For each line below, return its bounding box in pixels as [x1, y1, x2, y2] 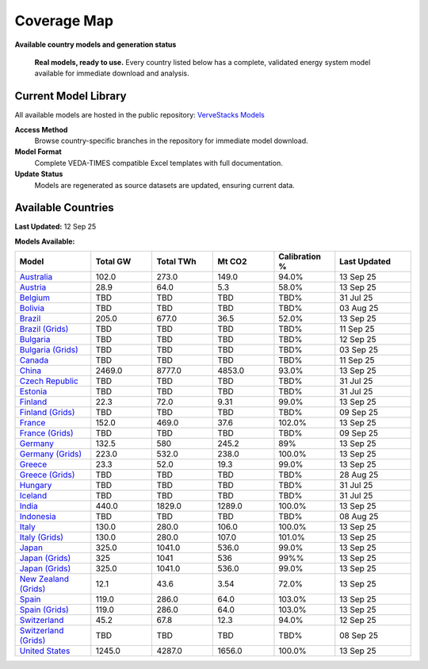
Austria [19, 282, 47, 293]
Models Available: [14, 236, 75, 246]
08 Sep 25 [339, 630, 378, 641]
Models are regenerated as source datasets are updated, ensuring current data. [34, 180, 295, 190]
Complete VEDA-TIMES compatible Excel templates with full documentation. [34, 158, 283, 167]
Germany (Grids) [19, 448, 82, 459]
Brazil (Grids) [19, 324, 69, 335]
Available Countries [14, 201, 114, 214]
